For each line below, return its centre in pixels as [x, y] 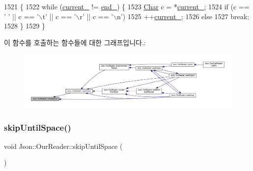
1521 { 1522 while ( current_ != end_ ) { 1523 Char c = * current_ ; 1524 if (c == [127, 6]
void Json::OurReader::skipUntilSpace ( [63, 146]
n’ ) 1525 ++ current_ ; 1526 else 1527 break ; [183, 16]
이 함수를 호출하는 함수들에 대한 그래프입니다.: [75, 42]
